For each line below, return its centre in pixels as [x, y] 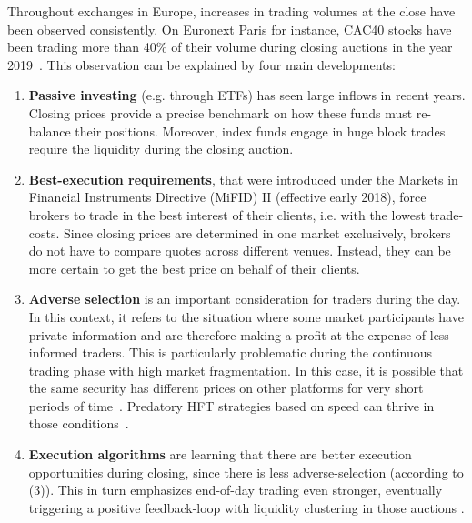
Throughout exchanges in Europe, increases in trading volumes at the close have [231, 11]
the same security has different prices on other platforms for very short [226, 388]
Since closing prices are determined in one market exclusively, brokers [257, 232]
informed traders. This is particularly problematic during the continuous [230, 352]
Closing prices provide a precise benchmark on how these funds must [221, 112]
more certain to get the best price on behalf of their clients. [194, 268]
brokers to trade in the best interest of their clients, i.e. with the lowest [227, 214]
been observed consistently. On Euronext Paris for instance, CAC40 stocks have [230, 29]
